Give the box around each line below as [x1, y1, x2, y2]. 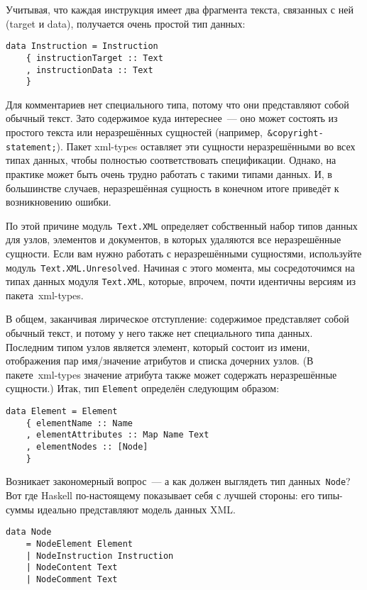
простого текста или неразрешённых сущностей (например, [6, 125, 263, 139]
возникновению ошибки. [6, 194, 111, 209]
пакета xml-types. [6, 287, 84, 302]
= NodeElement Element [26, 538, 133, 549]
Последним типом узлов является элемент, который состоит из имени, [6, 339, 310, 354]
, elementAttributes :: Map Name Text [26, 430, 209, 440]
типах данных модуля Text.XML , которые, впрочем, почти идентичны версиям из [6, 274, 356, 289]
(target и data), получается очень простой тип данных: [6, 16, 246, 30]
